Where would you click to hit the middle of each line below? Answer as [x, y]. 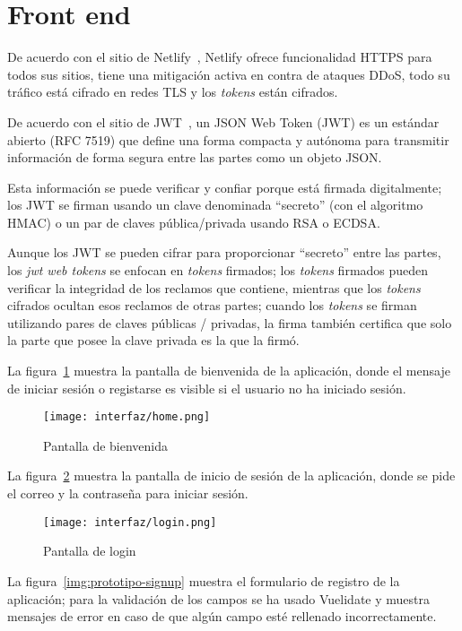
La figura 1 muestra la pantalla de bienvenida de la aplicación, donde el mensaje [229, 371]
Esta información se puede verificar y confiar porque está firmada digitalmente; [225, 187]
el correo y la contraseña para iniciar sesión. [128, 493]
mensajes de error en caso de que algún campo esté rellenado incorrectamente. [222, 616]
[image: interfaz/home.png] [127, 417]
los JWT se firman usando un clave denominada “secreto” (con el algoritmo [215, 205]
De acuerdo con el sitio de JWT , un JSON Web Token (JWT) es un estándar [223, 121]
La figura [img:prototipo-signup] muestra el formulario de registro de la [204, 580]
